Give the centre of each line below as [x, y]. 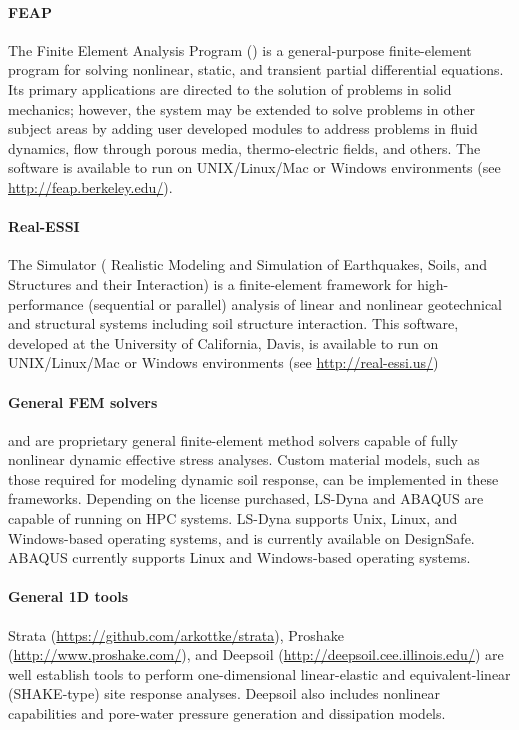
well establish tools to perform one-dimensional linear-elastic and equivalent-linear [259, 673]
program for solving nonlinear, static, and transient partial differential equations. [256, 69]
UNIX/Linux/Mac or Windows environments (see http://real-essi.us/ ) [223, 362]
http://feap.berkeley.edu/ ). [90, 186]
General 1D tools [68, 596]
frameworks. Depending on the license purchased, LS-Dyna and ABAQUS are [246, 498]
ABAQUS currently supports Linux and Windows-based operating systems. [239, 557]
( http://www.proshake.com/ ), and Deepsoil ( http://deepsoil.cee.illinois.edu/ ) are [256, 654]
